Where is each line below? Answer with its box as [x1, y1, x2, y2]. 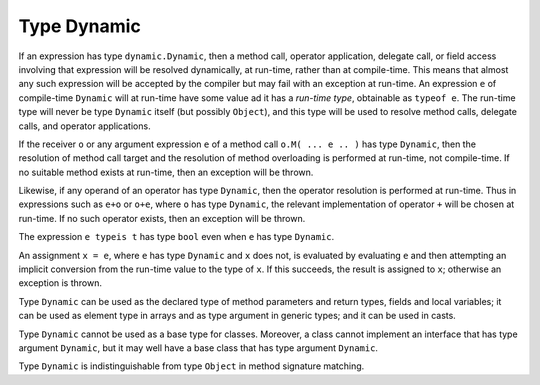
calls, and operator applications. [18, 120, 151, 132]
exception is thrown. [18, 277, 102, 289]
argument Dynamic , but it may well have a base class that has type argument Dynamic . [18, 341, 379, 354]
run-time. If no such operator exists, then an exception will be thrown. [18, 212, 306, 224]
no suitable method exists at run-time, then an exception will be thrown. [18, 166, 314, 178]
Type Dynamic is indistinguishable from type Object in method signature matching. [18, 360, 365, 372]
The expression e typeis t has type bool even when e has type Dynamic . [18, 231, 335, 243]
